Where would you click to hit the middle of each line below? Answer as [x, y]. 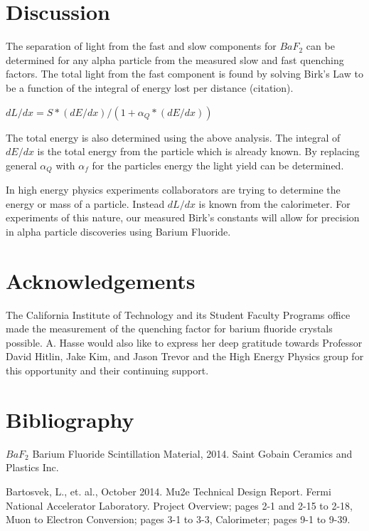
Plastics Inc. [32, 467]
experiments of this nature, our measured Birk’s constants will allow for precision [183, 217]
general [21, 165]
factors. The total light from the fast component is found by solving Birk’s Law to [184, 74]
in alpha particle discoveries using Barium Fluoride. [118, 231]
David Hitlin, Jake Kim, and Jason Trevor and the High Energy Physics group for [185, 356]
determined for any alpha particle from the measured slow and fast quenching [175, 59]
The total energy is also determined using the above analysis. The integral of [173, 137]
